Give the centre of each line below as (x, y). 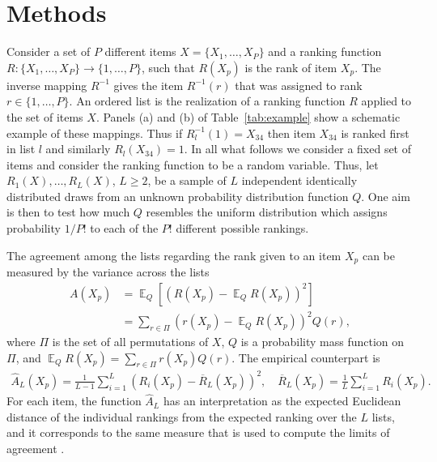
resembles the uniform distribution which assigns (267, 212)
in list (21, 149)
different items (140, 51)
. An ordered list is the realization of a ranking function (207, 101)
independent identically (299, 180)
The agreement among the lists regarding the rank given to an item (174, 255)
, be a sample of (187, 180)
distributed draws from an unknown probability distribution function (178, 196)
